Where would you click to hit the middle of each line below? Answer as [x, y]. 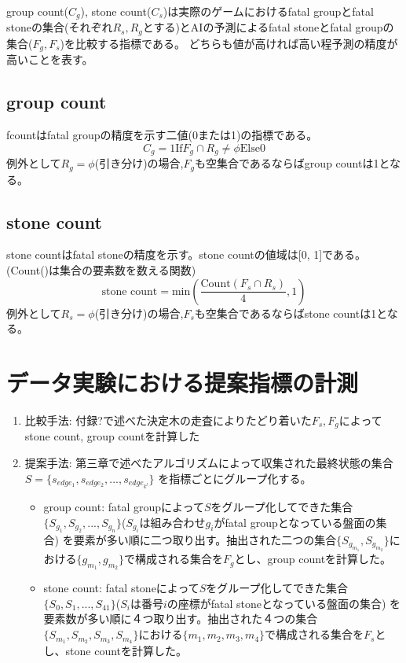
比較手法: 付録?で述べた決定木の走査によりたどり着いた [168, 420]
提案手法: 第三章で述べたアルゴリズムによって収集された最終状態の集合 [209, 462]
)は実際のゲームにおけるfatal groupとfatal [268, 11]
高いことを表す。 [50, 59]
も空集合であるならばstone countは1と [291, 313]
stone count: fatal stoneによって [121, 588]
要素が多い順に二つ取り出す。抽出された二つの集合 [205, 539]
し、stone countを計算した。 [115, 650]
